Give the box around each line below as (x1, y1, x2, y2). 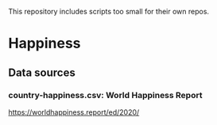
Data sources (8, 66, 76, 79)
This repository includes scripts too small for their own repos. (8, 7, 209, 16)
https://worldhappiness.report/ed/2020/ (8, 107, 140, 117)
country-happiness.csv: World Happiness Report (8, 89, 203, 100)
